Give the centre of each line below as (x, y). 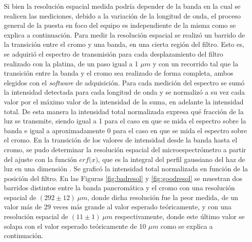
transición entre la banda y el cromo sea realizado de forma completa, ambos (119, 73)
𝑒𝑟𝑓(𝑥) (89, 160)
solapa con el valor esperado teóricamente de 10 (75, 226)
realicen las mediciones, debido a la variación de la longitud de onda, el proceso (122, 15)
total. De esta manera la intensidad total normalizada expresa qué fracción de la (124, 111)
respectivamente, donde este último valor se (180, 216)
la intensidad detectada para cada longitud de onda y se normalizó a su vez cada (125, 92)
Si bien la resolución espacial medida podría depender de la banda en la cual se (122, 6)
